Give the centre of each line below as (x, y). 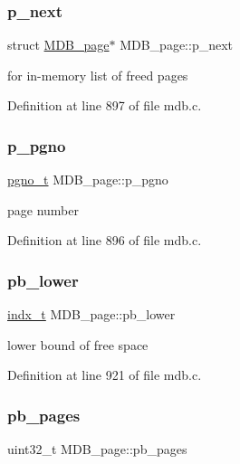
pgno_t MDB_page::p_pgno (88, 180)
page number (43, 209)
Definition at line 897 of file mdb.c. (105, 105)
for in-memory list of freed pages (98, 75)
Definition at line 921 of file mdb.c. (105, 375)
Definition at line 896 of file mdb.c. (105, 240)
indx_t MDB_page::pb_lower (91, 314)
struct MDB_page (58, 45)
